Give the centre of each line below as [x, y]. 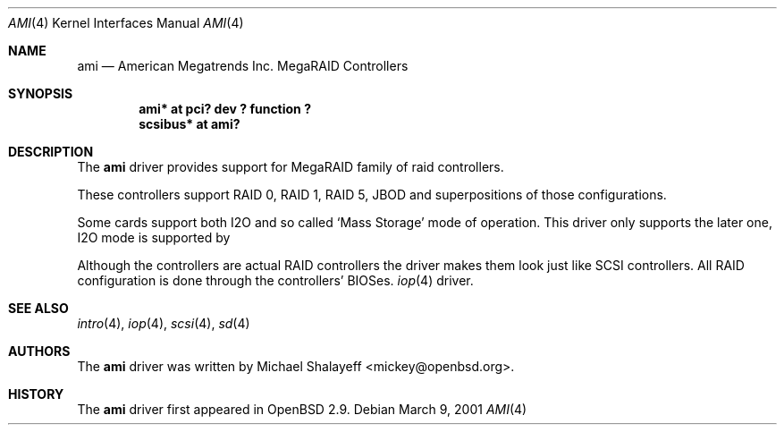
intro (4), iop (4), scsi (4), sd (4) [164, 323]
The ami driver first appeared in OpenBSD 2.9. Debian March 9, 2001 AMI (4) [302, 409]
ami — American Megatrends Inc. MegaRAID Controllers [243, 66]
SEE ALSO [38, 308]
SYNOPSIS [41, 93]
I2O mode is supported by [154, 237]
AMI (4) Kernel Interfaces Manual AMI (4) [126, 23]
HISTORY [36, 394]
